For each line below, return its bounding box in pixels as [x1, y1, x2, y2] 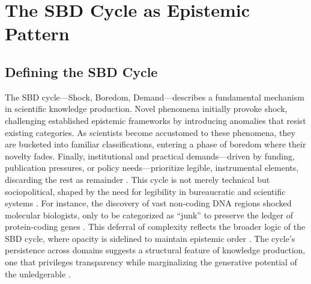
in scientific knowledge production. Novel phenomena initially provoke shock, [5, 102, 288, 115]
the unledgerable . [5, 267, 71, 280]
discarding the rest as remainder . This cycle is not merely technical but [5, 173, 270, 185]
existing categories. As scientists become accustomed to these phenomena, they [5, 126, 295, 138]
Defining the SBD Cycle [5, 62, 158, 81]
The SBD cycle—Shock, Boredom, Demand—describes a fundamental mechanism [5, 90, 304, 103]
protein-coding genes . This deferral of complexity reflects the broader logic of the [5, 220, 306, 233]
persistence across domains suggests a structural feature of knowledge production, [5, 244, 306, 256]
